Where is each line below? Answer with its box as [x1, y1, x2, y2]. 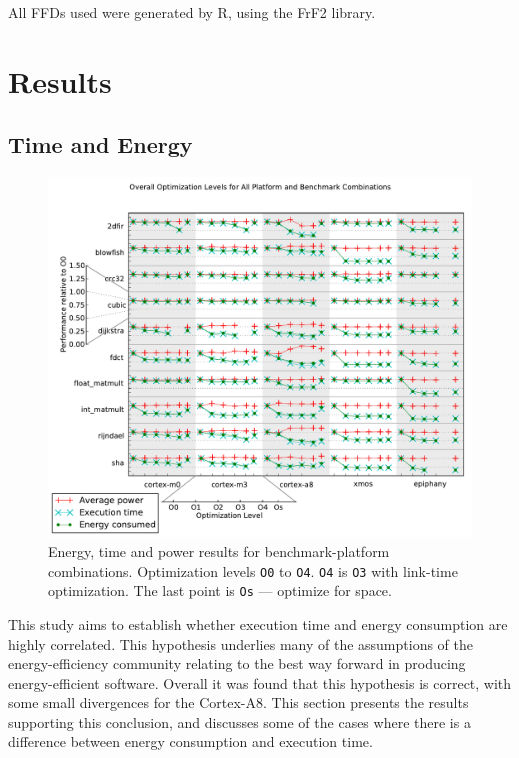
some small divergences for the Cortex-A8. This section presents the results [8, 692, 469, 713]
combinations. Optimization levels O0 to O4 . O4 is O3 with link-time [48, 560, 458, 581]
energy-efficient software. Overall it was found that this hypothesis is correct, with [8, 672, 512, 693]
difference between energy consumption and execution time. [8, 731, 373, 752]
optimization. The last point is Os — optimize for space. [48, 580, 392, 601]
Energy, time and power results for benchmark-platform [48, 541, 390, 561]
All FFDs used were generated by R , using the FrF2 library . [8, 2, 376, 22]
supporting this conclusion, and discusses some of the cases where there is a [8, 711, 471, 732]
